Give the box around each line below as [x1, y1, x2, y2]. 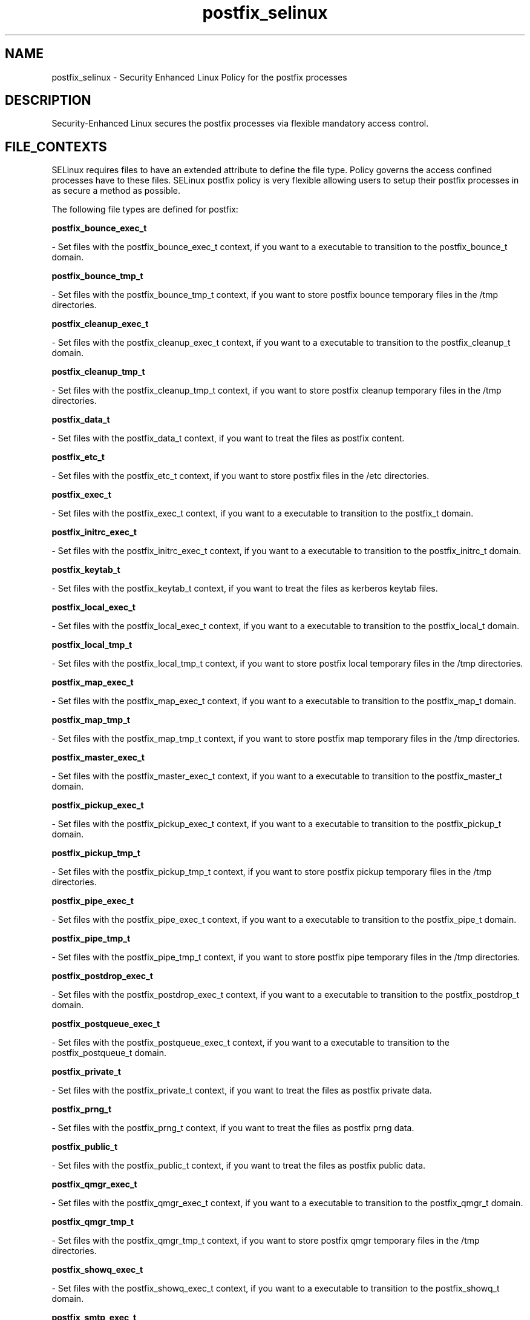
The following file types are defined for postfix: [51, 204, 238, 215]
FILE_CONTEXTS [5, 139, 107, 154]
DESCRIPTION [5, 93, 91, 108]
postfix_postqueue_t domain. [51, 1048, 166, 1058]
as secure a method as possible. [51, 185, 181, 196]
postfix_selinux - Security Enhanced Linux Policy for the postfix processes [51, 71, 347, 82]
